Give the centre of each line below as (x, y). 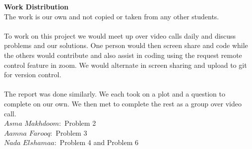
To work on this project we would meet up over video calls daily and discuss (120, 35)
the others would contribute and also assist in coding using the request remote (123, 55)
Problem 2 (80, 123)
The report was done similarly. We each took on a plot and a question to (115, 94)
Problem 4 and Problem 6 (99, 142)
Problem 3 (71, 132)
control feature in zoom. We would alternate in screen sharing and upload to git (126, 65)
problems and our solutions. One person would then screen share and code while (126, 45)
